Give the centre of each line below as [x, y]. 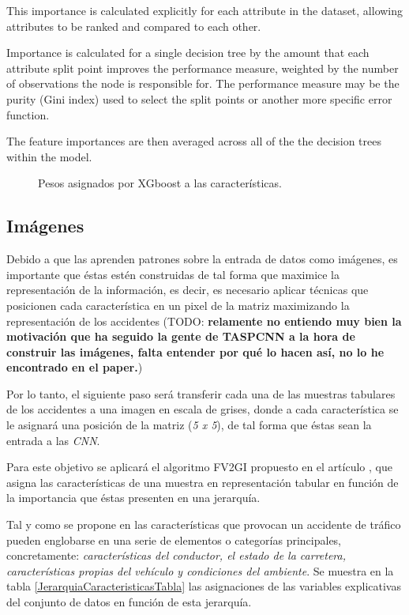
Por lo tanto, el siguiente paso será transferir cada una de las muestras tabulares [201, 393]
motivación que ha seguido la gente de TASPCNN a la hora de [181, 336]
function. [28, 114]
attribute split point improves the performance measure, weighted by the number [203, 68]
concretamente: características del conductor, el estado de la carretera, [176, 555]
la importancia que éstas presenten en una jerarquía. [133, 498]
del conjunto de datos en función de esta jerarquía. [129, 602]
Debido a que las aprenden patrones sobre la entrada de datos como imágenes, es [202, 259]
